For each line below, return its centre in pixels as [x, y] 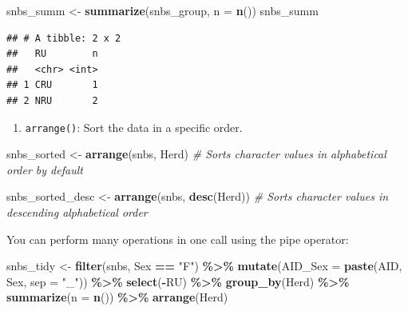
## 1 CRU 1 [52, 85]
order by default [45, 169]
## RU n [52, 54]
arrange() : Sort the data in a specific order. [134, 127]
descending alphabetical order [77, 212]
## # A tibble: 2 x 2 [64, 38]
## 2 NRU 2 [52, 100]
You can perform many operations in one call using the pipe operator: [178, 239]
